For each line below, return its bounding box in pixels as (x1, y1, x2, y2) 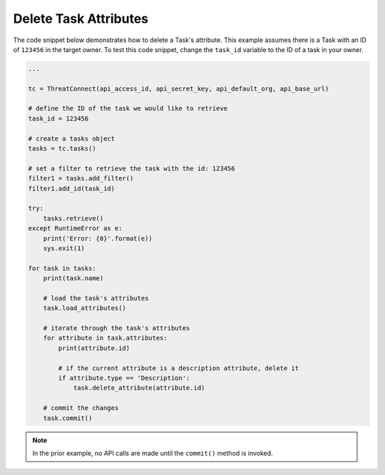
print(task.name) (43, 275, 104, 282)
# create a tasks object (28, 134, 115, 143)
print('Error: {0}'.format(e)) (43, 234, 153, 242)
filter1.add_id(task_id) (28, 184, 115, 193)
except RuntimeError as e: (28, 225, 123, 233)
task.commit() (43, 414, 93, 422)
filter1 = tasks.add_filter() (28, 175, 134, 183)
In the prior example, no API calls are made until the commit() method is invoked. (32, 449, 274, 457)
